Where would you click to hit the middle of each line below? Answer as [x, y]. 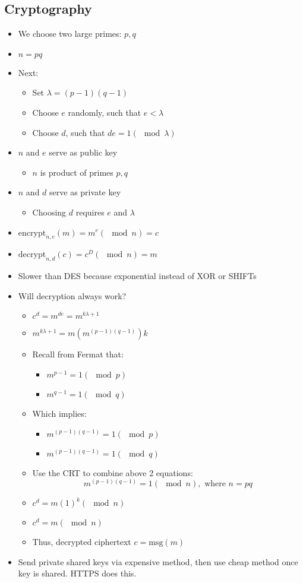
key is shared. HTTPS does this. [77, 573]
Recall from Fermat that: [78, 354]
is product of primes [77, 172]
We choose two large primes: [70, 34]
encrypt [32, 233]
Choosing [49, 212]
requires [90, 212]
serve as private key [85, 192]
